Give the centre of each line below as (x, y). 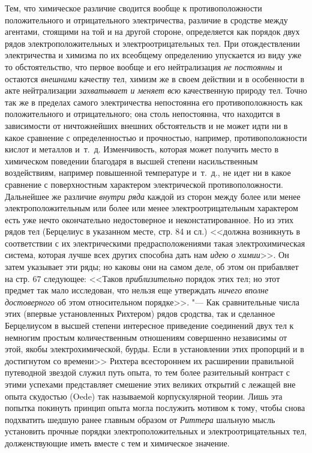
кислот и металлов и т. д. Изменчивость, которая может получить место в (142, 149)
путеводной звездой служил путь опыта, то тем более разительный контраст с (147, 372)
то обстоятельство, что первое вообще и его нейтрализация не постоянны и (144, 66)
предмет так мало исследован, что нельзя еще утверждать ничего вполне (137, 290)
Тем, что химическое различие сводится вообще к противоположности (133, 8)
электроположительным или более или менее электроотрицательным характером (151, 208)
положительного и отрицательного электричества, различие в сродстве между (146, 19)
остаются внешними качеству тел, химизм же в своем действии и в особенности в (155, 78)
